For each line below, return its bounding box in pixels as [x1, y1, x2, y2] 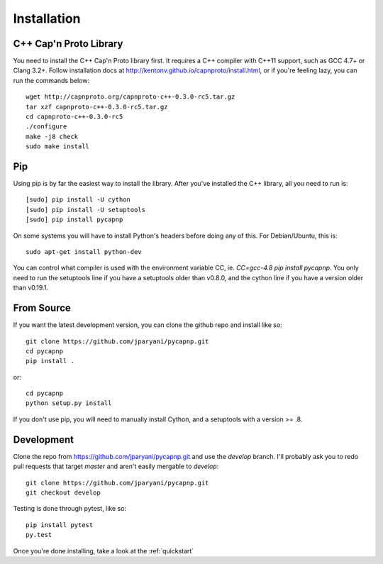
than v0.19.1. [13, 284, 49, 292]
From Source [13, 302, 71, 314]
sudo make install [26, 143, 90, 150]
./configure [26, 123, 67, 131]
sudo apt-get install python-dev [26, 248, 142, 256]
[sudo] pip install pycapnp [26, 216, 123, 223]
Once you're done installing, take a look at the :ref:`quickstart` [13, 546, 194, 555]
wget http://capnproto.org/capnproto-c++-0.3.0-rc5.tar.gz [26, 93, 235, 101]
